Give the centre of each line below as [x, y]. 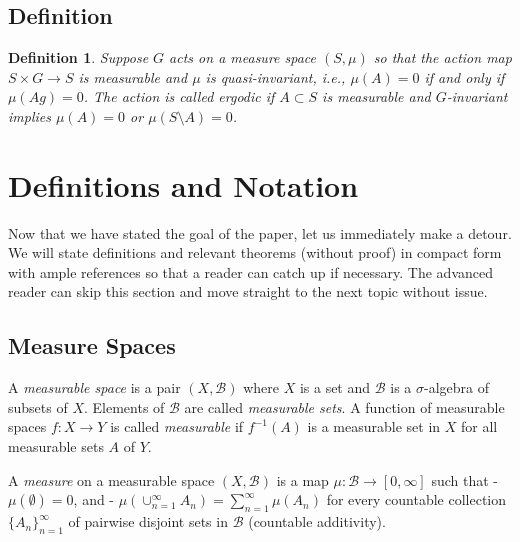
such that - [464, 479]
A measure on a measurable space [111, 479]
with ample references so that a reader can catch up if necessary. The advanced [250, 271]
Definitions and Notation [183, 184]
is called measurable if [177, 426]
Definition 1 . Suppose [78, 57]
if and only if [464, 76]
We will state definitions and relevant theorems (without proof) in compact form [255, 252]
